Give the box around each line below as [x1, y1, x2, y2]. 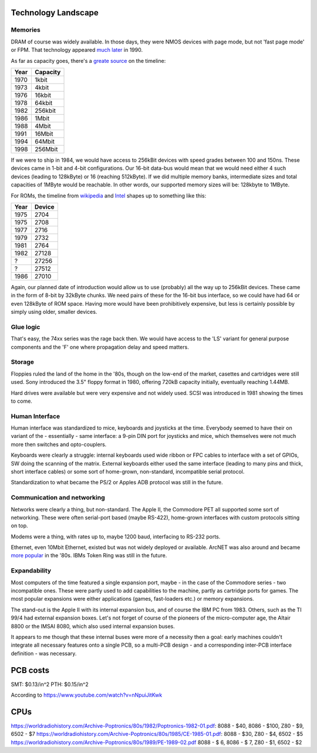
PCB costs [11, 665, 50, 675]
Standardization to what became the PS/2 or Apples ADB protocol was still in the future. [11, 479, 223, 486]
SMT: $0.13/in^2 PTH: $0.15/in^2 [11, 681, 89, 688]
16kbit [34, 91, 52, 99]
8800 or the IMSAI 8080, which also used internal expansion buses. [11, 623, 176, 630]
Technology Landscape [11, 8, 99, 18]
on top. [11, 522, 29, 529]
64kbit [34, 99, 53, 107]
